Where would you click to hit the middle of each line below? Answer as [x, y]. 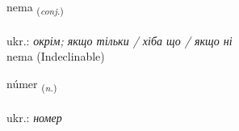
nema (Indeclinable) [56, 56]
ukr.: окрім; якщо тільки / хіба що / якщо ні [119, 40]
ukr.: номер [34, 117]
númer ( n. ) [32, 84]
